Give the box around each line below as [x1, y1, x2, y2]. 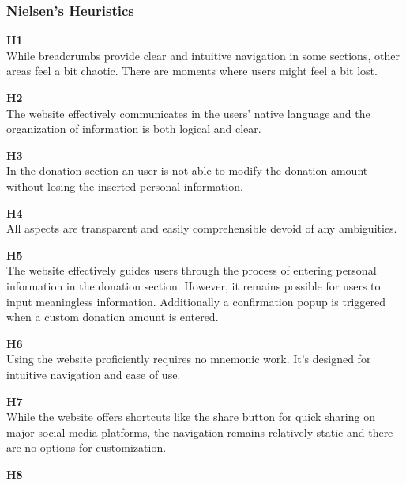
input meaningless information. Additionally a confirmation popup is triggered [6, 293, 385, 309]
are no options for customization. [6, 439, 167, 456]
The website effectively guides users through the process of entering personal [6, 262, 377, 278]
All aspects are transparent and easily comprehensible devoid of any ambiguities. [6, 220, 397, 237]
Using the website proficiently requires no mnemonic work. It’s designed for [6, 350, 371, 367]
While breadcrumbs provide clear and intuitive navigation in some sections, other [6, 47, 400, 63]
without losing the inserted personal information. [6, 177, 243, 194]
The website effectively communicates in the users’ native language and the [6, 104, 370, 121]
